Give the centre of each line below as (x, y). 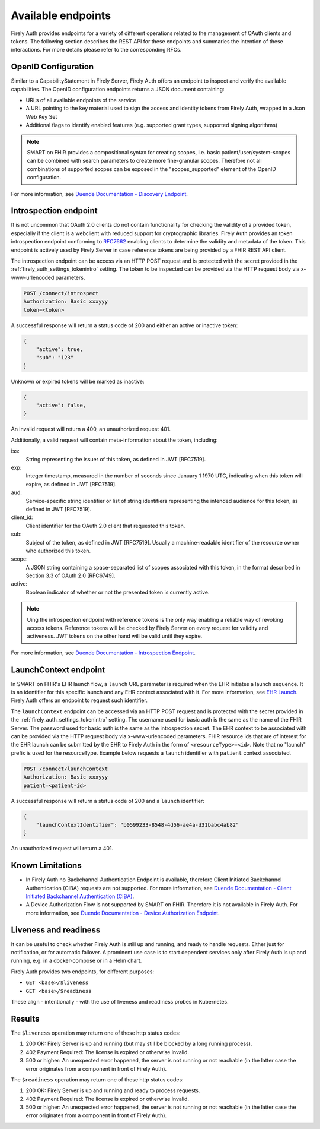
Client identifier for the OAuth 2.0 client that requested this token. (105, 526)
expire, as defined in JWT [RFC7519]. (71, 484)
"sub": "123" (55, 358)
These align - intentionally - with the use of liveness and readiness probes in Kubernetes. (120, 1002)
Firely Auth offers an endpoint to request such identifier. (79, 700)
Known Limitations (47, 866)
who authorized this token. (58, 551)
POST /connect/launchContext (66, 769)
